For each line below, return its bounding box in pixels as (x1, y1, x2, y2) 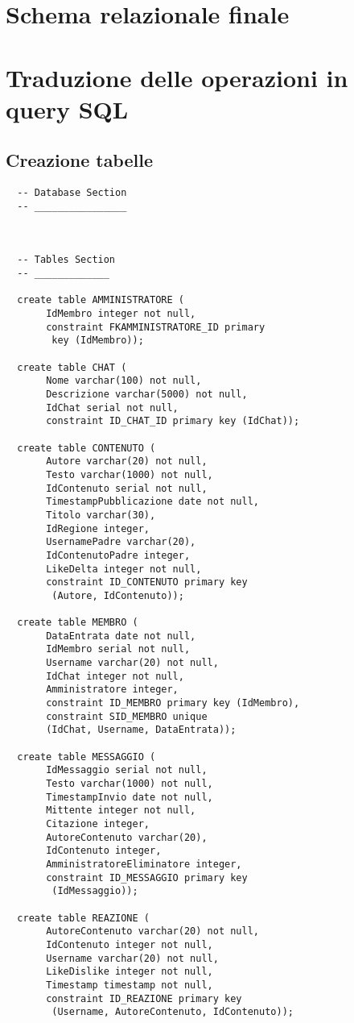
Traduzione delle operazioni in (6, 60, 348, 94)
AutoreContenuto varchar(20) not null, (46, 925, 259, 938)
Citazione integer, (46, 817, 150, 830)
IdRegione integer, (46, 522, 150, 534)
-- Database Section (17, 187, 127, 199)
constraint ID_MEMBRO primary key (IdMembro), (46, 697, 300, 709)
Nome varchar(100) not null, (46, 375, 202, 387)
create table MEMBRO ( (17, 617, 138, 629)
